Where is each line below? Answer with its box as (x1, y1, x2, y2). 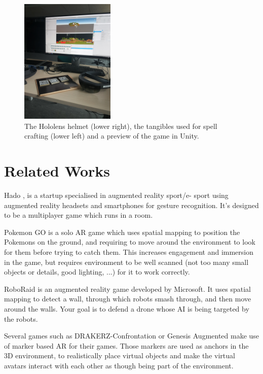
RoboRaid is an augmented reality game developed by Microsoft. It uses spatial (4, 283, 251, 294)
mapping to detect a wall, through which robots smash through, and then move (4, 293, 251, 304)
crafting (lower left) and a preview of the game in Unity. (24, 130, 199, 141)
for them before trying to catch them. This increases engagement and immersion (4, 247, 254, 257)
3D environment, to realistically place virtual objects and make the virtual (4, 350, 235, 361)
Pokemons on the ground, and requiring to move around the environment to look (4, 236, 255, 247)
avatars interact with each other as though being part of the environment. (4, 360, 234, 370)
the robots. (4, 313, 38, 324)
